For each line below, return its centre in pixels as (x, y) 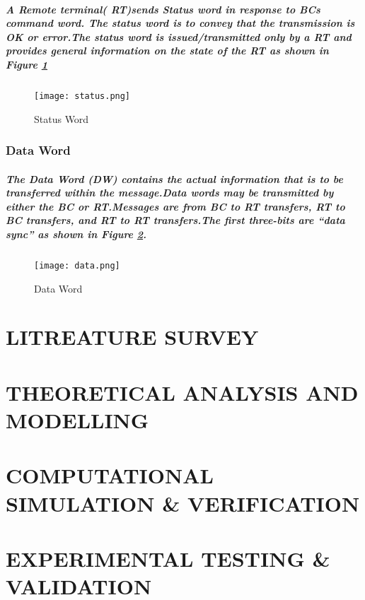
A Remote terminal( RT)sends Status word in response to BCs (163, 9)
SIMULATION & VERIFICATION (183, 503)
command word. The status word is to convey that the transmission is (180, 23)
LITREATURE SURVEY (132, 337)
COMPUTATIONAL (110, 475)
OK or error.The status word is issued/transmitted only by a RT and (179, 36)
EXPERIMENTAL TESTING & (168, 558)
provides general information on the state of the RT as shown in (167, 51)
